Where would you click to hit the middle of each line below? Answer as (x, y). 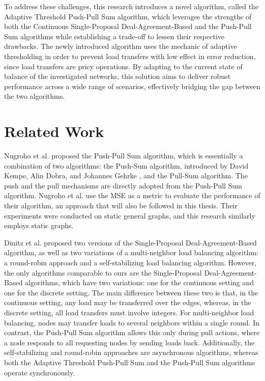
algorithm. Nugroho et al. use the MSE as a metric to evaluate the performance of (132, 195)
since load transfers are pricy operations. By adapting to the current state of (123, 66)
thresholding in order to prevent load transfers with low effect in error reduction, (130, 56)
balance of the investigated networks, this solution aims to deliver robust (117, 76)
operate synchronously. (40, 372)
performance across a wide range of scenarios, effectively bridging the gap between (132, 86)
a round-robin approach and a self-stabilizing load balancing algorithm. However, (130, 262)
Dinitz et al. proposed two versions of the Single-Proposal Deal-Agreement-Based (130, 242)
